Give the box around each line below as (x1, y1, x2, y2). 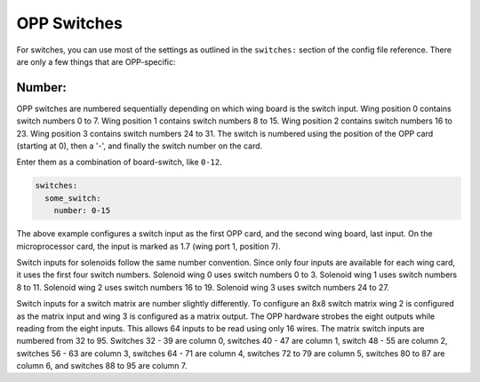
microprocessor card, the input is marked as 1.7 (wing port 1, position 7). (16, 241, 281, 251)
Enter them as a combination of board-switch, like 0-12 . (16, 156, 222, 168)
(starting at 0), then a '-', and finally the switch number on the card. (16, 140, 263, 151)
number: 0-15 (53, 205, 111, 216)
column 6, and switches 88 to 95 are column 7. (16, 361, 188, 371)
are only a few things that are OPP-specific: (16, 56, 176, 67)
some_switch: (44, 193, 101, 203)
